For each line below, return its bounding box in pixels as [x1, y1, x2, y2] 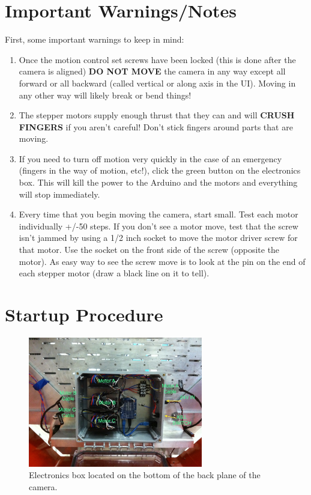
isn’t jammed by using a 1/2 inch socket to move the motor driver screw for [19, 231, 298, 244]
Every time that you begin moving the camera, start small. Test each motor [19, 208, 298, 220]
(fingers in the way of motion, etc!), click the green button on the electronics [19, 164, 301, 177]
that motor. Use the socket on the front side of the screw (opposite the [19, 243, 280, 256]
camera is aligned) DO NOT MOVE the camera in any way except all [19, 65, 286, 77]
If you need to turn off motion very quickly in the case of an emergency [19, 152, 282, 165]
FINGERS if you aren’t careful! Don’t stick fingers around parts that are [19, 120, 293, 133]
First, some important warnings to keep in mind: [5, 33, 184, 46]
